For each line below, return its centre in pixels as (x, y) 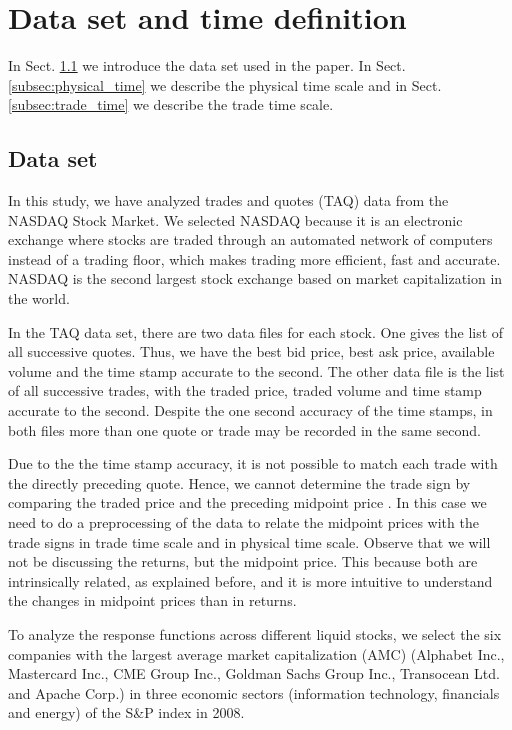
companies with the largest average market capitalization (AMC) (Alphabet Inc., (256, 653)
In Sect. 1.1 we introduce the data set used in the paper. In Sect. (207, 65)
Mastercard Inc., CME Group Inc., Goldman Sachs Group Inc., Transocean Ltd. (254, 673)
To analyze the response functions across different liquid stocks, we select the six (255, 633)
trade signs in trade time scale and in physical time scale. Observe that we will (249, 541)
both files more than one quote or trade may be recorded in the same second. (244, 429)
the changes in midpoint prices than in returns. (152, 600)
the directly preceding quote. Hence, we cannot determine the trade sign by (239, 482)
